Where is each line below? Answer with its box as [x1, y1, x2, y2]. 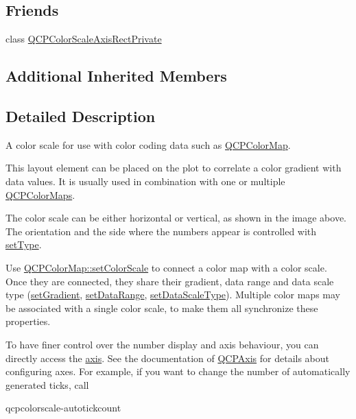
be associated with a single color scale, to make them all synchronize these [5, 300, 318, 315]
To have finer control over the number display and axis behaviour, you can [5, 337, 319, 351]
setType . [5, 237, 42, 252]
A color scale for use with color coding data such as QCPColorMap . [5, 137, 291, 152]
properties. [5, 314, 51, 328]
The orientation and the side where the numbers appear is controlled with [5, 224, 317, 238]
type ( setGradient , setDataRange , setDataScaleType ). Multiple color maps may [5, 287, 340, 302]
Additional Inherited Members [5, 65, 227, 86]
